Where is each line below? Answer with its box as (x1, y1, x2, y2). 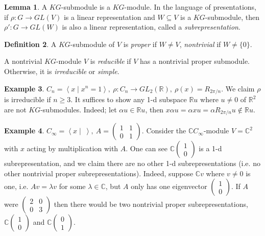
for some (59, 181, 86, 192)
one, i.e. (4, 181, 29, 192)
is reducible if (90, 56, 131, 66)
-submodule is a (61, 2, 110, 12)
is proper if (123, 38, 157, 49)
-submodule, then (205, 11, 260, 22)
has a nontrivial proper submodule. (140, 56, 250, 66)
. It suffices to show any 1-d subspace (70, 94, 187, 105)
